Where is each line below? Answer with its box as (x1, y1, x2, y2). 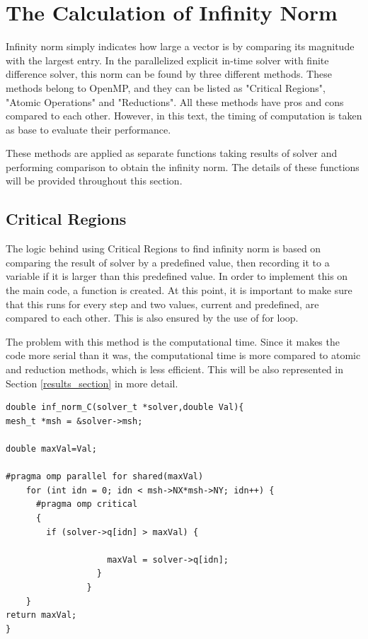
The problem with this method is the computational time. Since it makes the (6, 334, 340, 348)
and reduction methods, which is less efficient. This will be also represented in (6, 362, 344, 377)
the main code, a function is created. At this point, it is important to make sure (6, 283, 352, 298)
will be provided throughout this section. (6, 173, 183, 188)
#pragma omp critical (35, 499, 138, 510)
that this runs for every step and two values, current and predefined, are (6, 296, 319, 311)
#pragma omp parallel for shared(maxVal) (6, 471, 204, 482)
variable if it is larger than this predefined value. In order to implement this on (6, 269, 348, 283)
